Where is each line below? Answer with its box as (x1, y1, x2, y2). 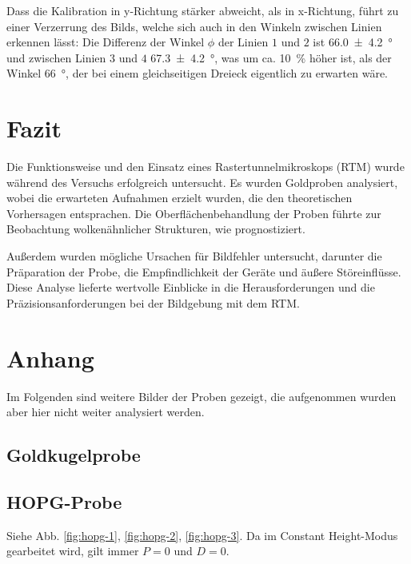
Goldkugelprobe (6, 443, 141, 467)
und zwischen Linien (6, 49, 106, 66)
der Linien (217, 34, 269, 50)
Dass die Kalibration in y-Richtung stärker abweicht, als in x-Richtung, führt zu (6, 2, 399, 18)
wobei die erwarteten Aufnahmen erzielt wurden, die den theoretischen (6, 189, 353, 206)
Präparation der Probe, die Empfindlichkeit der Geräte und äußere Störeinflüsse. (6, 263, 401, 280)
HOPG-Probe (6, 489, 122, 514)
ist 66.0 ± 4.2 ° (313, 34, 393, 50)
